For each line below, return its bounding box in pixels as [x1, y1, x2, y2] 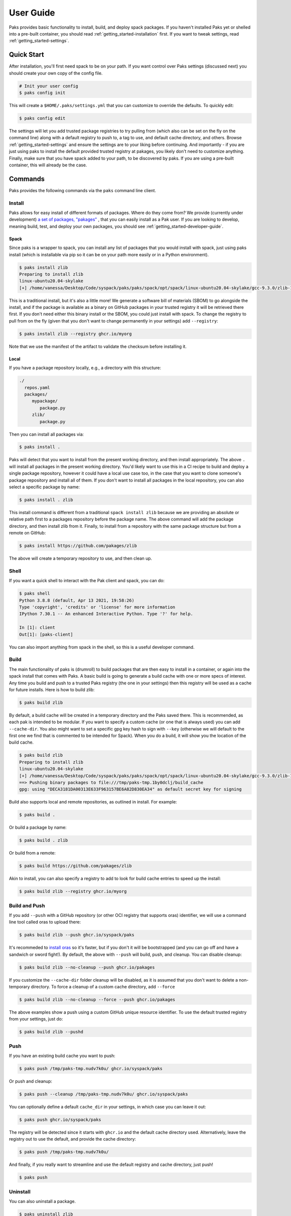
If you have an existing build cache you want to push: [9, 1053, 115, 1059]
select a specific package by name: [9, 484, 80, 490]
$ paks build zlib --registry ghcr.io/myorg [19, 889, 127, 894]
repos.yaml [24, 385, 50, 390]
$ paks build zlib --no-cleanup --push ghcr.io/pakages [19, 965, 155, 970]
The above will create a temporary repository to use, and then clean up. [9, 555, 152, 561]
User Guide [9, 7, 55, 18]
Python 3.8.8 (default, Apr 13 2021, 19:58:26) [19, 597, 134, 603]
